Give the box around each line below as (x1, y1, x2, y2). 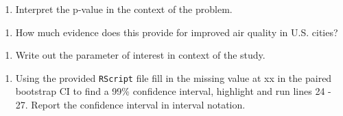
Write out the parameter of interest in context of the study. (15, 48, 265, 62)
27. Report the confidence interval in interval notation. (15, 98, 246, 112)
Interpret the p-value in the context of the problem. (15, 2, 233, 16)
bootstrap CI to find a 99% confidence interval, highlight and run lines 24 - (15, 84, 331, 98)
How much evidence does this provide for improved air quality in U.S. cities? (15, 25, 338, 39)
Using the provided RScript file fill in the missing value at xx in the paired (15, 70, 332, 85)
